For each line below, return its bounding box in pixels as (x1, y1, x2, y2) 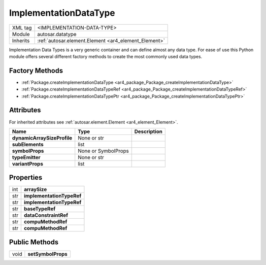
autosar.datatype (37, 31, 77, 37)
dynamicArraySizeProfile (12, 134, 72, 141)
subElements (12, 141, 44, 148)
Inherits (12, 37, 30, 44)
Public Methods (9, 238, 59, 246)
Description (134, 128, 163, 135)
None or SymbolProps (77, 147, 129, 154)
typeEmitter (12, 154, 41, 161)
